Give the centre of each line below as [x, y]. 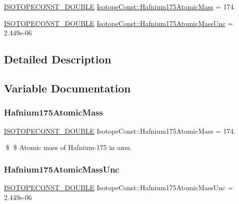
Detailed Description [58, 59]
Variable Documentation [67, 88]
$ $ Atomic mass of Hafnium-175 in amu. [69, 147]
